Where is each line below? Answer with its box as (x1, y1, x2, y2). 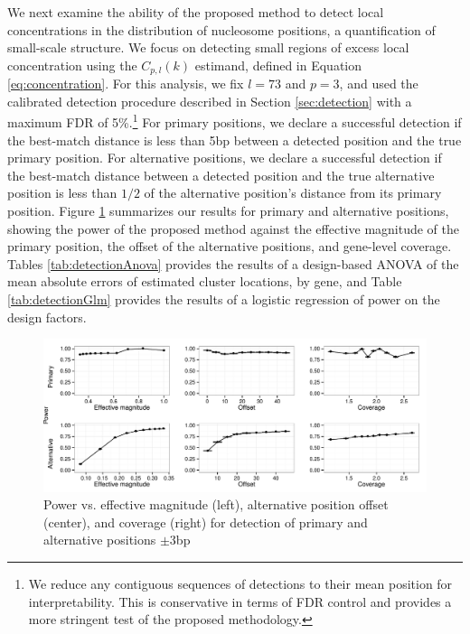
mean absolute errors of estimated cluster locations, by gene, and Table (7, 272, 402, 291)
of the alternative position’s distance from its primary (144, 183, 442, 202)
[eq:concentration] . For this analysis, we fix (7, 74, 244, 93)
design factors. (7, 307, 87, 326)
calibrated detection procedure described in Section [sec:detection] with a (7, 91, 412, 110)
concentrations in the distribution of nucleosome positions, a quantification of (7, 20, 436, 39)
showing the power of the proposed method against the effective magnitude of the (7, 219, 460, 238)
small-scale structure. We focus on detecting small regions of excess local (7, 38, 409, 57)
